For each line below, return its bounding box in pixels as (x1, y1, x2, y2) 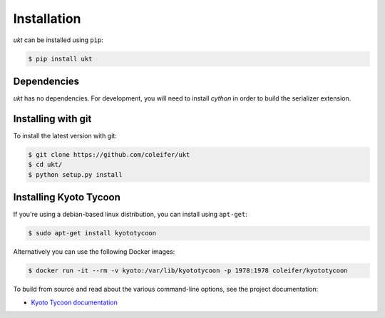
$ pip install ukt (28, 54, 93, 63)
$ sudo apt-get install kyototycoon (28, 229, 157, 237)
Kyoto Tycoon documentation (31, 298, 118, 307)
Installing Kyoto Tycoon (13, 191, 121, 203)
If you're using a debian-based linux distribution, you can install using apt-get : (13, 210, 247, 219)
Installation (13, 11, 81, 26)
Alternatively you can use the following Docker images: (13, 247, 175, 256)
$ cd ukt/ (28, 160, 63, 169)
